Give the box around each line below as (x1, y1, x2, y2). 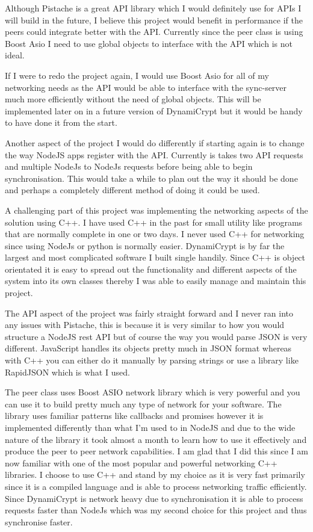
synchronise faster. (5, 515, 73, 528)
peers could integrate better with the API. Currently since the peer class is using (5, 25, 303, 38)
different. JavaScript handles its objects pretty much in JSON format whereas (5, 342, 292, 354)
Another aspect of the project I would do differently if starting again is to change (5, 136, 305, 149)
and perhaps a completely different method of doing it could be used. (5, 184, 260, 196)
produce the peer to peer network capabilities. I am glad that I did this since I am (5, 445, 308, 457)
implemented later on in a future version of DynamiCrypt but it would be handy (5, 104, 303, 117)
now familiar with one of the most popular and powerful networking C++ (5, 456, 277, 469)
